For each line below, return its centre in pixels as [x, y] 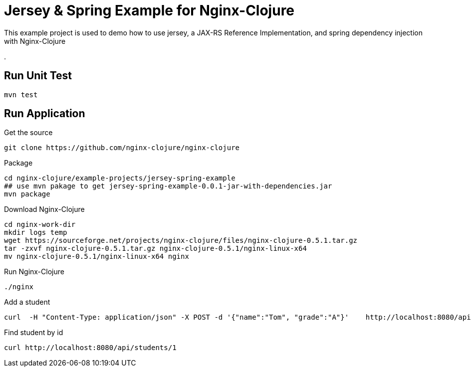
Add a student [27, 302]
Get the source [28, 133]
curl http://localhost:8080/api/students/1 [90, 348]
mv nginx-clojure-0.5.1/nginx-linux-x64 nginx [97, 257]
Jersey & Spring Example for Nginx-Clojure [149, 10]
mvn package [27, 194]
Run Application [45, 114]
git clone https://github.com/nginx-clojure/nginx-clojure [122, 148]
